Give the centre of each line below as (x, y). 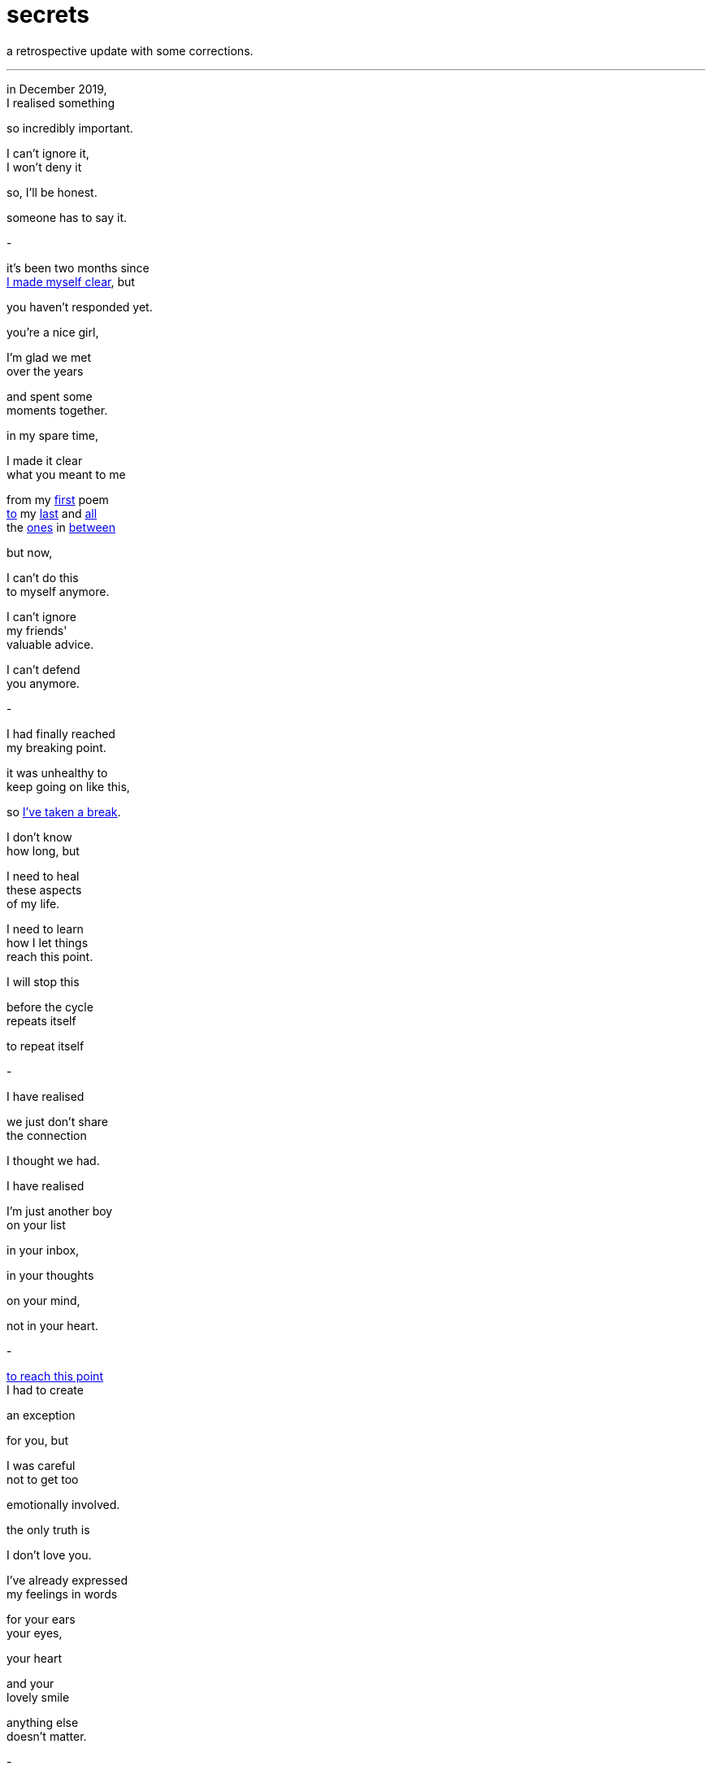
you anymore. (43, 683)
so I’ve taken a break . (64, 811)
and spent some (50, 396)
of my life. (33, 903)
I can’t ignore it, (48, 153)
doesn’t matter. (47, 1736)
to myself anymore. (58, 591)
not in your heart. (52, 1325)
